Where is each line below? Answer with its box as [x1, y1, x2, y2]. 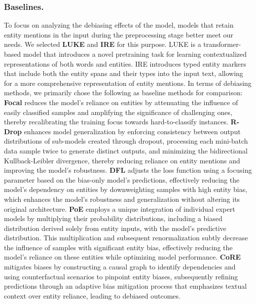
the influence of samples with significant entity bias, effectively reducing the [4, 242, 233, 252]
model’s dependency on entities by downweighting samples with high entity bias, [4, 184, 248, 194]
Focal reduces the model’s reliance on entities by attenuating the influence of [4, 97, 238, 107]
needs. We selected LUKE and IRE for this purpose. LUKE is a [4, 39, 201, 49]
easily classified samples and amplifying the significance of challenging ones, [4, 107, 232, 117]
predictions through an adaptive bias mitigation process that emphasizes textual [4, 281, 247, 291]
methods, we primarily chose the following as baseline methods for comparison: [4, 87, 243, 98]
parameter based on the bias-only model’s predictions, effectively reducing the [4, 174, 240, 185]
